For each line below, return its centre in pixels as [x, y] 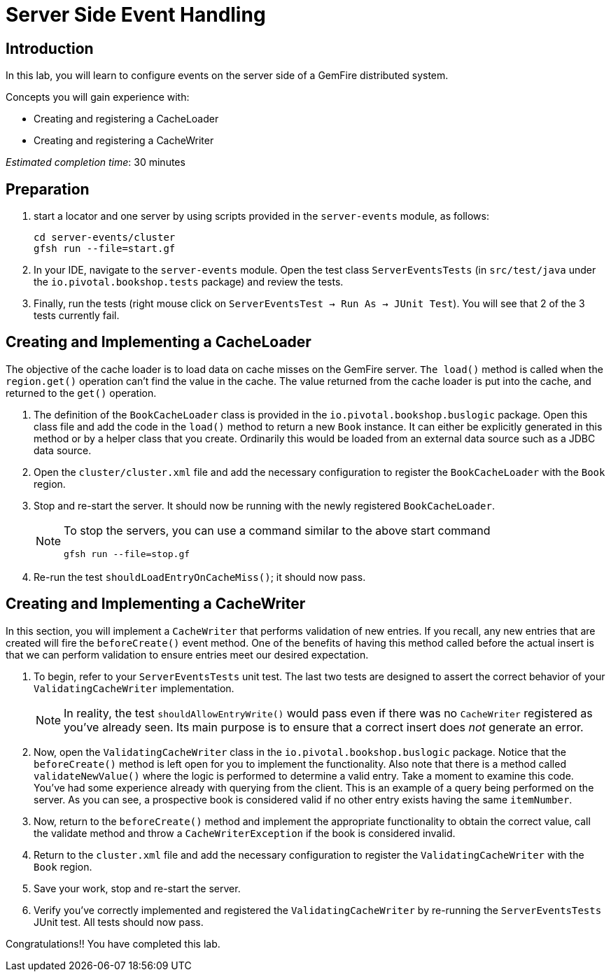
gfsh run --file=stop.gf [127, 554]
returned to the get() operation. [81, 393]
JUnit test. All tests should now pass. [119, 922]
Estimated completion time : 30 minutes [96, 162]
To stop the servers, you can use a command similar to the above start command [277, 530]
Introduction [50, 48]
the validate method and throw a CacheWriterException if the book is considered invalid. [245, 833]
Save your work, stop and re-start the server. [137, 888]
